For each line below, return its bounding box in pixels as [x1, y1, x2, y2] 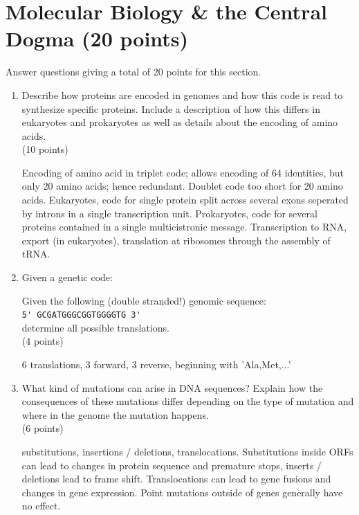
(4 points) [21, 334, 64, 348]
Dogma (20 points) [6, 24, 189, 53]
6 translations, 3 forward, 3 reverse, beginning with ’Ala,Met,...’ [21, 357, 291, 372]
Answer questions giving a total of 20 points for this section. [6, 64, 261, 79]
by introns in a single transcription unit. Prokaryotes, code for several [21, 206, 317, 220]
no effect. [21, 498, 61, 513]
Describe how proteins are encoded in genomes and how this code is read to [21, 87, 343, 102]
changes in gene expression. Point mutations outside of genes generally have [21, 485, 343, 499]
